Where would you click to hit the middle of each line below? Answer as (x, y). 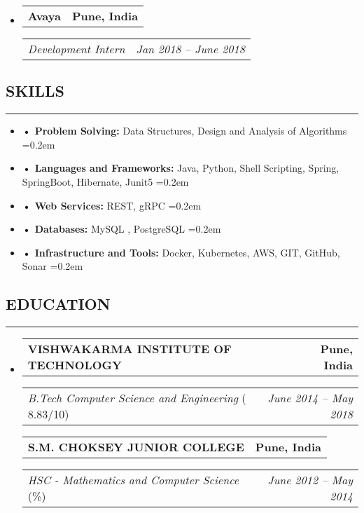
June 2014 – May (310, 398)
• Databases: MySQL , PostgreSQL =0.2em (121, 229)
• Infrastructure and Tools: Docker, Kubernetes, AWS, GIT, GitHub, (181, 252)
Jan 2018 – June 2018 (190, 49)
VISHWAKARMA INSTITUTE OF (129, 349)
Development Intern (76, 49)
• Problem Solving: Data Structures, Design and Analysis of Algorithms (184, 131)
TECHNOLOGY (75, 365)
